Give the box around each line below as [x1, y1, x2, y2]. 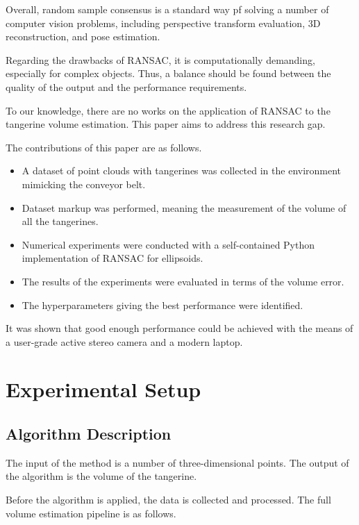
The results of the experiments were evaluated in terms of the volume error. [22, 274, 344, 288]
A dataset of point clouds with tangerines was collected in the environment [22, 163, 342, 178]
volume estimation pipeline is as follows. [6, 506, 176, 520]
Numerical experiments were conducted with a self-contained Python [22, 237, 315, 251]
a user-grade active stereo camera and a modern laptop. [6, 334, 243, 349]
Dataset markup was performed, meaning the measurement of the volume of [22, 200, 347, 215]
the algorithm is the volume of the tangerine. [6, 469, 197, 483]
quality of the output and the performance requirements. [6, 79, 247, 94]
